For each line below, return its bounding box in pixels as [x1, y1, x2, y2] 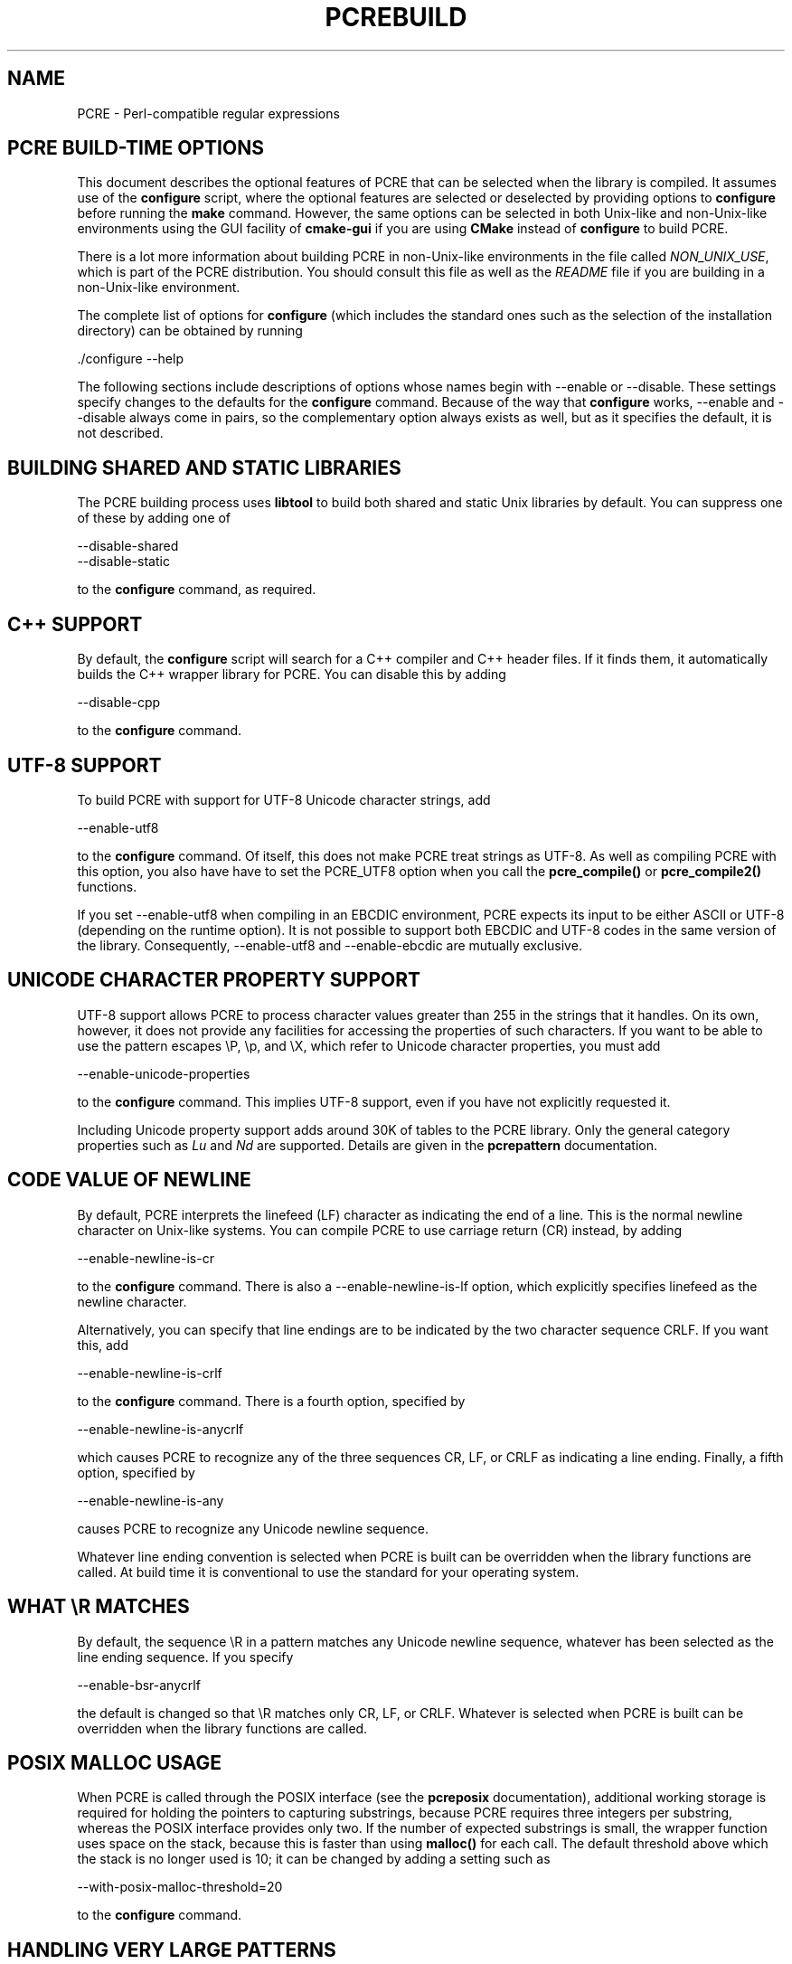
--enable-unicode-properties [77, 1065, 250, 1081]
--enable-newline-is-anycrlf [77, 1421, 244, 1437]
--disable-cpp [77, 694, 161, 711]
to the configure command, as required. [77, 581, 316, 598]
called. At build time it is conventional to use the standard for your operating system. [77, 1563, 580, 1580]
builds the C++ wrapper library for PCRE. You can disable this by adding [77, 666, 506, 683]
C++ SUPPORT [7, 612, 143, 636]
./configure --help [77, 351, 184, 367]
